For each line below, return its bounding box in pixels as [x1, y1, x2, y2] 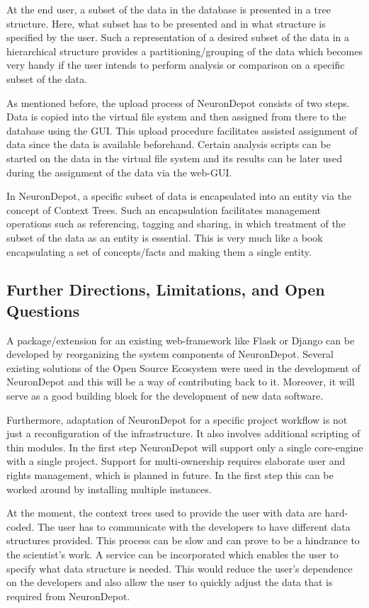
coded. [6, 519, 35, 534]
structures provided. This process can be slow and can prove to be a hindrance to [6, 533, 360, 548]
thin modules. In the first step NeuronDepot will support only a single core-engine [6, 439, 363, 454]
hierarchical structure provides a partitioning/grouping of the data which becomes [6, 43, 363, 58]
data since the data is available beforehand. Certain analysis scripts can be [6, 137, 331, 152]
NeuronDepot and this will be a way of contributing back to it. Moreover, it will [6, 374, 355, 389]
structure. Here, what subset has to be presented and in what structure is [6, 16, 326, 30]
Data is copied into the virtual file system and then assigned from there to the [6, 109, 346, 124]
